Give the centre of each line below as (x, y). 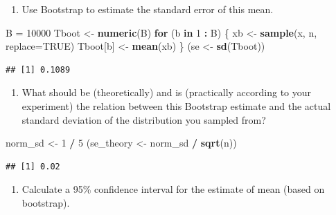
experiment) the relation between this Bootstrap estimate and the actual (176, 105)
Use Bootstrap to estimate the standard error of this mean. (148, 9)
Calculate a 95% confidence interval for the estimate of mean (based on (173, 189)
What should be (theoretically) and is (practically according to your (167, 92)
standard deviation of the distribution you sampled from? (144, 119)
